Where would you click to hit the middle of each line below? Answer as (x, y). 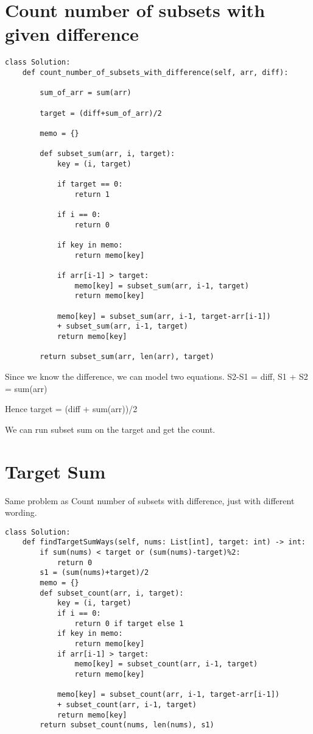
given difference (72, 34)
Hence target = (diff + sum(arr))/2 (71, 409)
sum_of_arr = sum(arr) (86, 93)
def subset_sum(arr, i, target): (107, 154)
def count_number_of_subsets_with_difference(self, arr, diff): (155, 72)
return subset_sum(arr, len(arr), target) (127, 357)
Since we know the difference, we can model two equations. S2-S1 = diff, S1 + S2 (156, 376)
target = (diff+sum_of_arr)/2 (101, 113)
